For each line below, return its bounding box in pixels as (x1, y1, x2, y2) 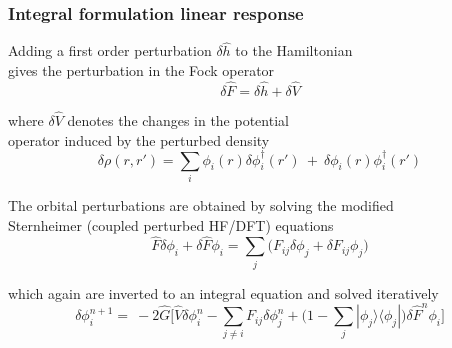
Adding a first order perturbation (8, 40, 212, 61)
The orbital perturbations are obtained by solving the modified (8, 195, 394, 216)
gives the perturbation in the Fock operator (8, 60, 275, 81)
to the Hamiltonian (235, 40, 353, 61)
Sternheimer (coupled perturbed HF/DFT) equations (8, 214, 334, 235)
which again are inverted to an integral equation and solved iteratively (8, 282, 439, 303)
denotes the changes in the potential (67, 110, 289, 131)
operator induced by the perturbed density (8, 129, 270, 150)
